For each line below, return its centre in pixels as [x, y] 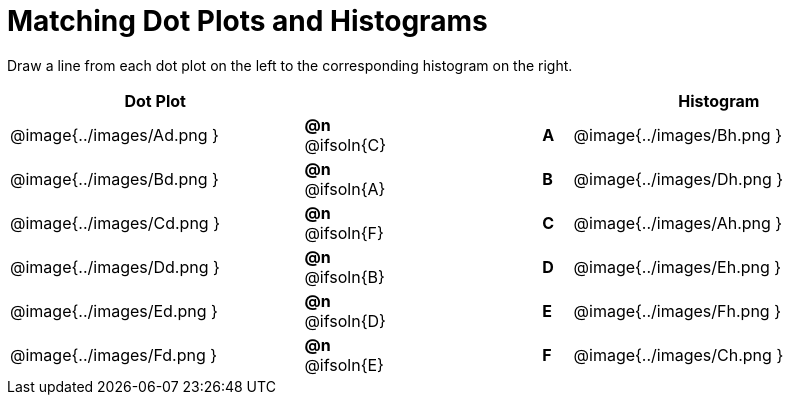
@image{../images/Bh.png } [677, 134]
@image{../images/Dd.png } [115, 266]
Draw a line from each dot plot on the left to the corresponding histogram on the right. [290, 65]
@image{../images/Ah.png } [678, 222]
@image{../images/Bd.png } [114, 178]
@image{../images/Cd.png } [115, 222]
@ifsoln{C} [345, 144]
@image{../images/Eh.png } [677, 266]
